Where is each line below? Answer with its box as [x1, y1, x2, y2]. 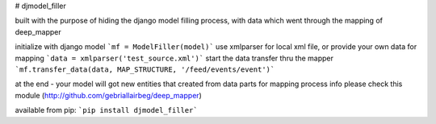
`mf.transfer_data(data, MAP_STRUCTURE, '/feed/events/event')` [15, 64, 275, 74]
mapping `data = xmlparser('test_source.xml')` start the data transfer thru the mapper [15, 53, 334, 63]
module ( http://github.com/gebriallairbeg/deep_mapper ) [15, 90, 202, 100]
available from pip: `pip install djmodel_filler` [15, 105, 198, 115]
